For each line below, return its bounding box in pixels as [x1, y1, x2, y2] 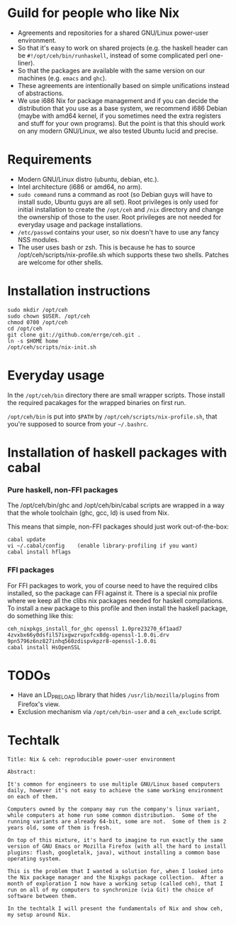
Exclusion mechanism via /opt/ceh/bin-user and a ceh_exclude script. [17, 708, 222, 716]
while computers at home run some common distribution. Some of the [7, 812, 218, 819]
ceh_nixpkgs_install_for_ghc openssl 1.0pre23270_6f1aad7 [7, 625, 182, 632]
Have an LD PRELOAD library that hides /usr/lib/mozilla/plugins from [17, 691, 220, 701]
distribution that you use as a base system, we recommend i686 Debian [17, 104, 227, 112]
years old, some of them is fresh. [7, 824, 113, 832]
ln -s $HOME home [7, 337, 59, 345]
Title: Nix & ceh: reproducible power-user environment [7, 756, 176, 763]
